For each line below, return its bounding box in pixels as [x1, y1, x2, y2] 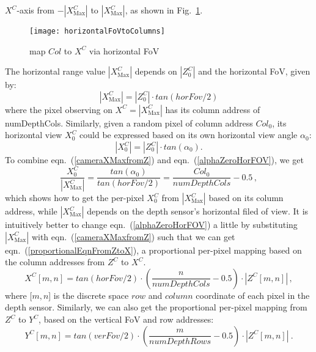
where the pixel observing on [5, 103, 112, 116]
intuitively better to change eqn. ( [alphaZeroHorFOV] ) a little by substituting [5, 218, 298, 231]
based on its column [208, 191, 284, 204]
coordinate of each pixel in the [196, 288, 310, 301]
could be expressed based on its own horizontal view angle [79, 128, 298, 141]
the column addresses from [5, 255, 105, 268]
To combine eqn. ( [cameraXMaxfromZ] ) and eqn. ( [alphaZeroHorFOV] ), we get [5, 153, 304, 166]
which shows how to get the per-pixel [5, 191, 144, 204]
